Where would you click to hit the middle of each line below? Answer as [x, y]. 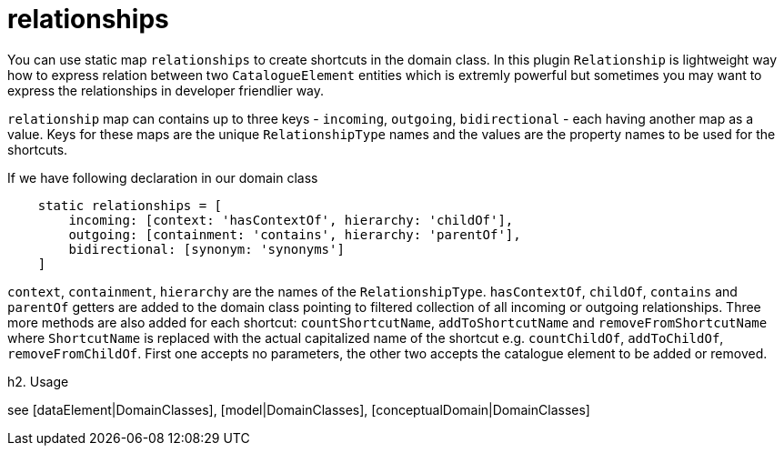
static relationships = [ [130, 205]
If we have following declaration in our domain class [163, 177]
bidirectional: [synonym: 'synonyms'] [206, 249]
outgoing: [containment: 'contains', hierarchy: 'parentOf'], [295, 234]
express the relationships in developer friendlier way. [166, 90]
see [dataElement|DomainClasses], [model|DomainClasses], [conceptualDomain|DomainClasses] [299, 409]
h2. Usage [38, 381]
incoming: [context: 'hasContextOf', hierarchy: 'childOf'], [291, 220]
